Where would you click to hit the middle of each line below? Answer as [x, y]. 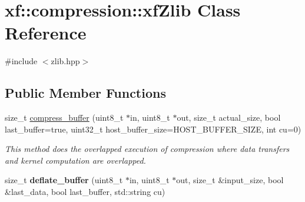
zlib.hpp [65, 61]
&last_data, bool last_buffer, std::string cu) [85, 192]
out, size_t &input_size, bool [230, 180]
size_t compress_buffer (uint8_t [64, 117]
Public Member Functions [85, 93]
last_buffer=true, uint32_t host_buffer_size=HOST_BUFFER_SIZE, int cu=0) [153, 129]
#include [21, 61]
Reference [46, 33]
